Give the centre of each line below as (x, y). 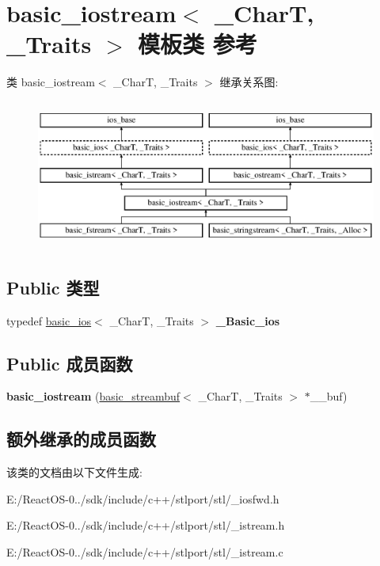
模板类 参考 (197, 44)
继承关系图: (249, 82)
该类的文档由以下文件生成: (74, 472)
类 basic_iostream (51, 82)
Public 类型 (53, 287)
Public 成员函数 (70, 363)
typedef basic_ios (49, 320)
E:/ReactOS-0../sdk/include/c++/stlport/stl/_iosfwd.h (143, 498)
